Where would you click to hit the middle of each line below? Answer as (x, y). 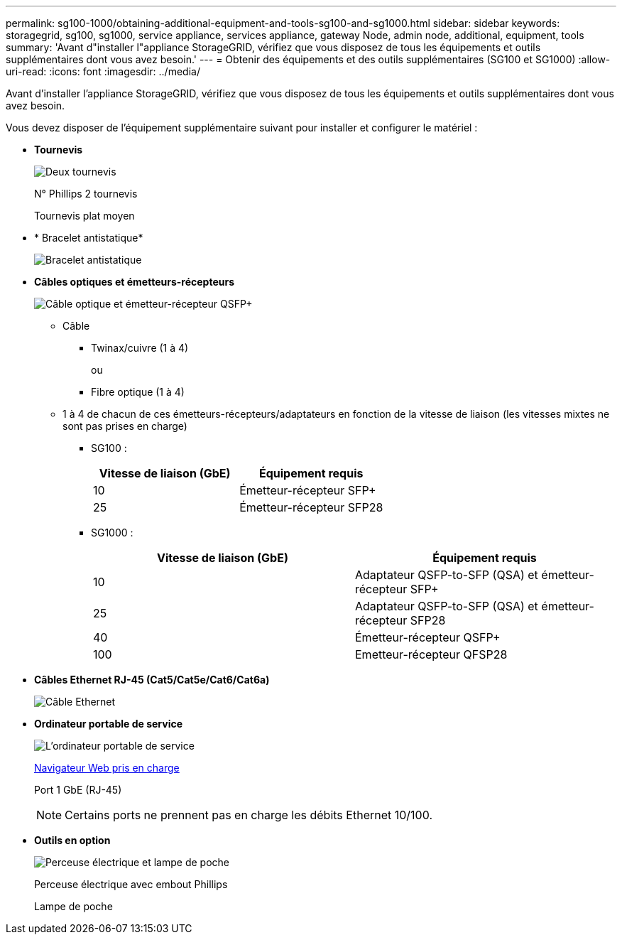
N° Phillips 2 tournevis (86, 194)
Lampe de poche (73, 906)
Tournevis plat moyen (84, 216)
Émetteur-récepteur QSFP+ (428, 637)
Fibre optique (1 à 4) (138, 392)
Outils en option (72, 840)
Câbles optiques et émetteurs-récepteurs (135, 282)
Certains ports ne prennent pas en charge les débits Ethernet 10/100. (249, 815)
